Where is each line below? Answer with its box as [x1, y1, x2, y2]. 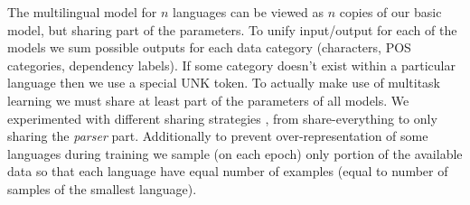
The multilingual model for [7, 3, 157, 21]
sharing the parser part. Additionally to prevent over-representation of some [7, 126, 428, 145]
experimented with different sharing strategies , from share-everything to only [7, 108, 437, 127]
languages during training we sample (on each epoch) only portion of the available [7, 144, 463, 163]
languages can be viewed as [173, 3, 324, 21]
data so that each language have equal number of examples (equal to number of [7, 162, 448, 181]
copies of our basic [339, 3, 442, 21]
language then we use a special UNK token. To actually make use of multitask [7, 73, 440, 92]
